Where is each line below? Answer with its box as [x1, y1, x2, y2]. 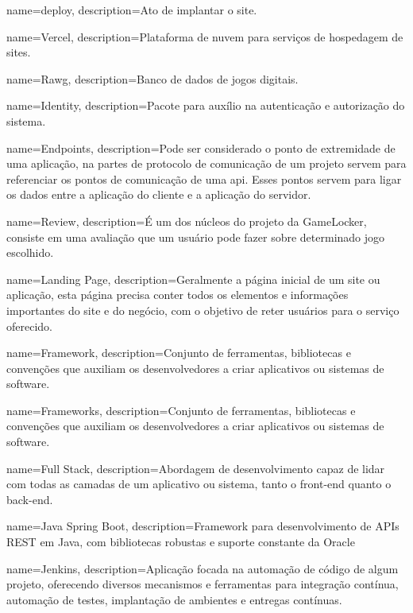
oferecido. [6, 317, 52, 334]
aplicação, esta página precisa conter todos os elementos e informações [6, 286, 349, 303]
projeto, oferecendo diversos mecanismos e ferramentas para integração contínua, [6, 576, 399, 592]
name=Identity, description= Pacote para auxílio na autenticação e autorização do [6, 97, 405, 114]
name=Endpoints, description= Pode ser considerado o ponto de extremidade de [6, 139, 396, 156]
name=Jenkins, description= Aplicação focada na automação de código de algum [6, 560, 399, 576]
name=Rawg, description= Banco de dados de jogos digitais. [6, 70, 299, 87]
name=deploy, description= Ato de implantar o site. [6, 2, 257, 17]
